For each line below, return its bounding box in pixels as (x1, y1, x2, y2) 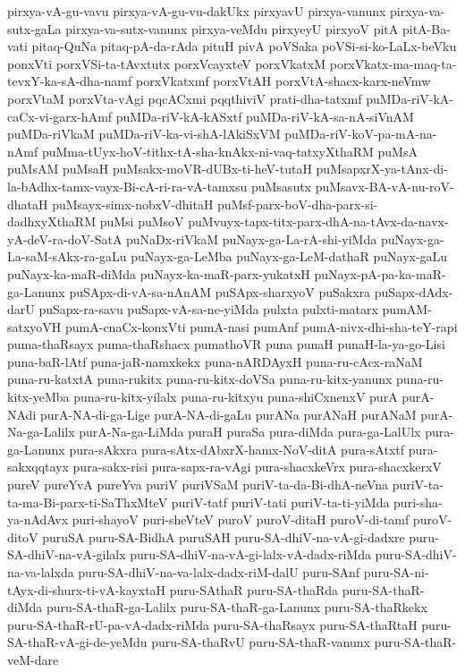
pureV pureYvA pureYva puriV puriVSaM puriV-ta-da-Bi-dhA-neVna (7, 475, 388, 494)
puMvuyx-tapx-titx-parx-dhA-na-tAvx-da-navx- (188, 212, 449, 231)
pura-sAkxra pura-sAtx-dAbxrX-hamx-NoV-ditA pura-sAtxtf (69, 439, 405, 458)
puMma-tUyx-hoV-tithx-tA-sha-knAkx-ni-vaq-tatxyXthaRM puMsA (41, 141, 418, 160)
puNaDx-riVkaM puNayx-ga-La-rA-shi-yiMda (126, 229, 377, 248)
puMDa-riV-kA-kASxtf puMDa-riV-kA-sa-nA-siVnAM (115, 106, 414, 125)
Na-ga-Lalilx (7, 422, 75, 441)
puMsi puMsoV (99, 212, 184, 231)
